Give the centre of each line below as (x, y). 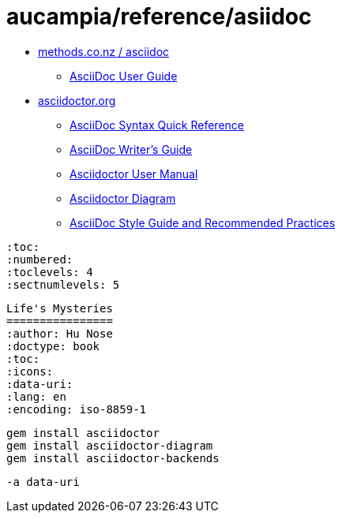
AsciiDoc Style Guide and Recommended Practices (203, 222)
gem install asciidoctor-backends (113, 458)
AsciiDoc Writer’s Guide (131, 149)
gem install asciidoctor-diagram (110, 445)
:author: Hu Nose (60, 333)
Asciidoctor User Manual (134, 174)
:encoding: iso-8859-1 (77, 409)
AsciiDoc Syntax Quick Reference (157, 125)
